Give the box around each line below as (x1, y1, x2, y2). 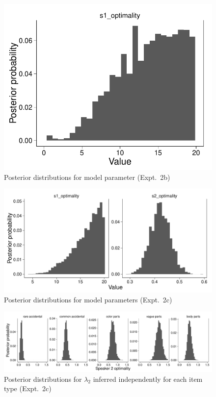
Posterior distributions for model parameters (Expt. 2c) (4, 294, 172, 304)
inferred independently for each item (93, 373, 203, 384)
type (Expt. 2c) (4, 383, 52, 394)
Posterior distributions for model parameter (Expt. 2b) (4, 172, 170, 182)
